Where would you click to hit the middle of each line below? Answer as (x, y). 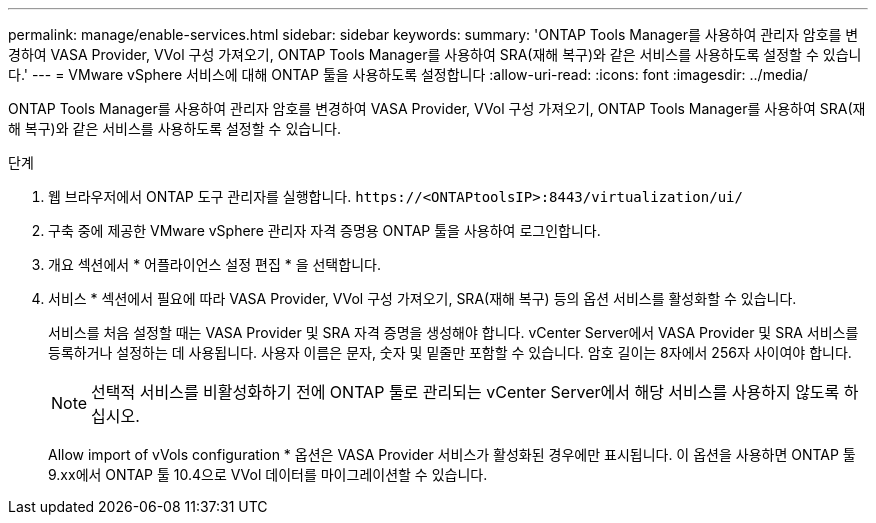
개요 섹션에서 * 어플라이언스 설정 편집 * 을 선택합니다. (214, 264)
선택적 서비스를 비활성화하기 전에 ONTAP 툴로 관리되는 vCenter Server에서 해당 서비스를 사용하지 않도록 (465, 392)
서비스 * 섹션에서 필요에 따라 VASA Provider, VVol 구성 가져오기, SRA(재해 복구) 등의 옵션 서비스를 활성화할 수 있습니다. (422, 298)
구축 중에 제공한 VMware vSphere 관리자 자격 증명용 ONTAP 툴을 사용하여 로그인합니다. (324, 230)
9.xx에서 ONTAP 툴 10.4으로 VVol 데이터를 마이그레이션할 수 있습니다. (268, 474)
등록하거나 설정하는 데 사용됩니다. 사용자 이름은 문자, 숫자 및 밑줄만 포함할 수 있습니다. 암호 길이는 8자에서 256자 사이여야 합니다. (450, 352)
